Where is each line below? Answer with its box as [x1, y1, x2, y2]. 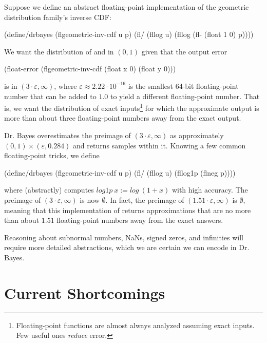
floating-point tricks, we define [4, 150, 100, 161]
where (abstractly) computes [4, 184, 94, 195]
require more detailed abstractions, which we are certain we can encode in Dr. [4, 242, 250, 253]
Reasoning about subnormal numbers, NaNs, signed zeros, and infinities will [4, 232, 243, 242]
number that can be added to [4, 90, 97, 101]
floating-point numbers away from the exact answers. [56, 215, 223, 225]
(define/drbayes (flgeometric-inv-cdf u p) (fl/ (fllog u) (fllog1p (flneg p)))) [4, 167, 236, 178]
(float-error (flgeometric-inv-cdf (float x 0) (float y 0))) [4, 63, 176, 74]
